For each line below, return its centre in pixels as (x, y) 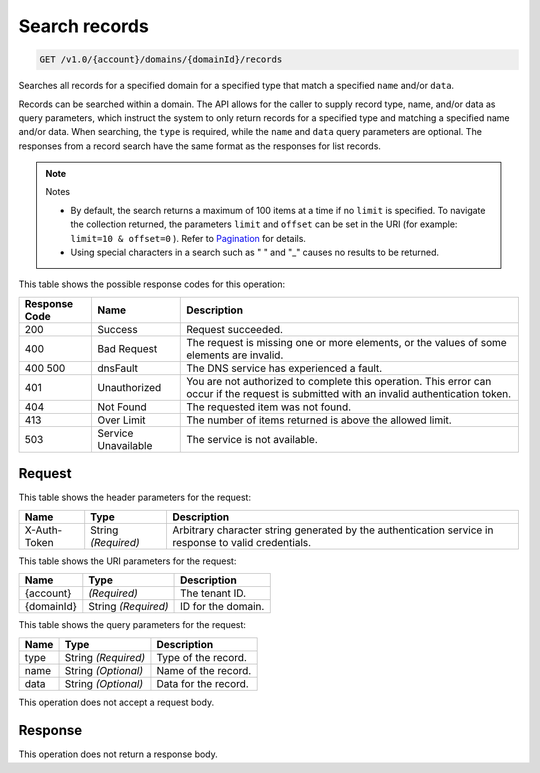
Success (118, 329)
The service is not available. (252, 439)
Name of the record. (204, 670)
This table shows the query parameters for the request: (132, 625)
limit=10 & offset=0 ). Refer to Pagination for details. (188, 238)
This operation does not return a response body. (118, 754)
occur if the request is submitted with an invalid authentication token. (349, 393)
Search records (83, 26)
